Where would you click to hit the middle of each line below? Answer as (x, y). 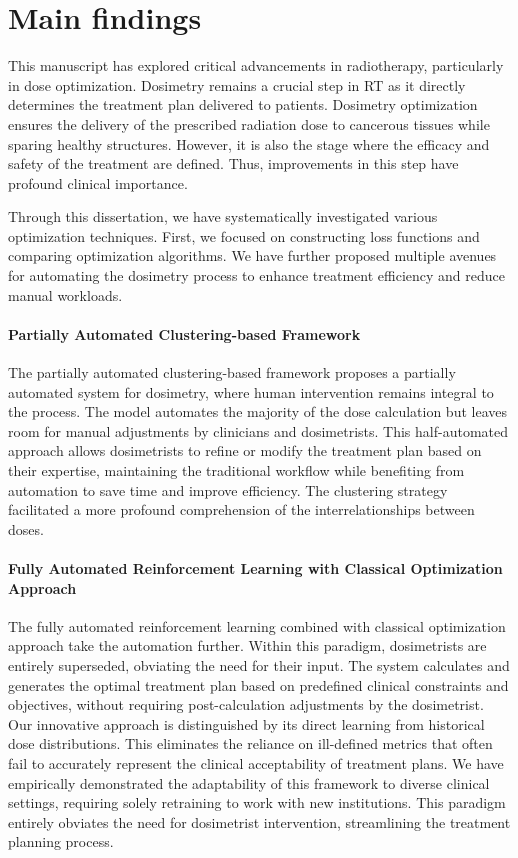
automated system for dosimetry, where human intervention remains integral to (251, 391)
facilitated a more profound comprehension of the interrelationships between (241, 509)
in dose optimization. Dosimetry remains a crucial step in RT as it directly (237, 84)
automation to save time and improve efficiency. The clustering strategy (228, 489)
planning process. (61, 841)
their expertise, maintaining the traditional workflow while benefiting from (236, 470)
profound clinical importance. (98, 182)
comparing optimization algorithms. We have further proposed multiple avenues (252, 255)
